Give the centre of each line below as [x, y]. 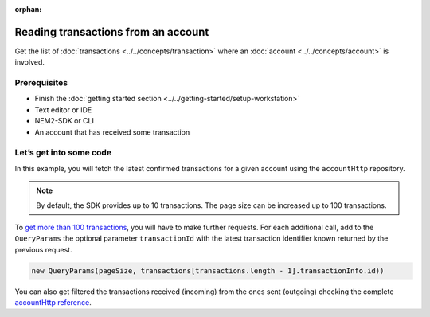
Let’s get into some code [63, 153]
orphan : [28, 9]
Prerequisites [41, 83]
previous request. [43, 249]
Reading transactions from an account [112, 32]
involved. [30, 62]
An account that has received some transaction [112, 132]
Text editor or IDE [63, 110]
